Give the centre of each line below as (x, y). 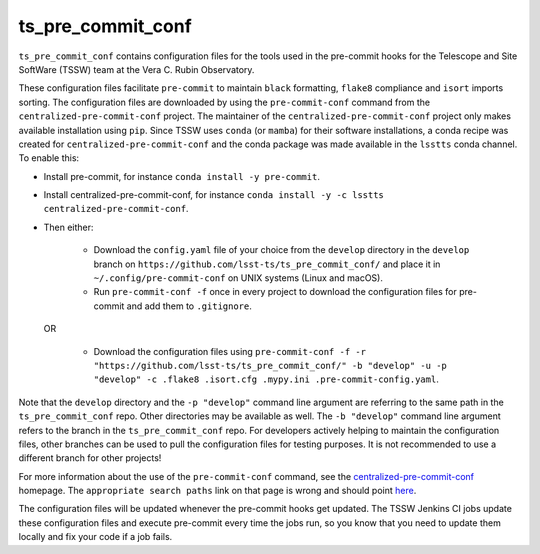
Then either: (68, 227)
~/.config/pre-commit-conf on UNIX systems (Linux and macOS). (238, 278)
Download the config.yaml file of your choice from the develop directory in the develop (281, 250)
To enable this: (49, 158)
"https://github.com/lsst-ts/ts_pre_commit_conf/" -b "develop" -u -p (270, 365)
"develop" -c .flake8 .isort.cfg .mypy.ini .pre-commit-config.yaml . (266, 379)
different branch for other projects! (90, 458)
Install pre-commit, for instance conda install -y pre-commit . (181, 176)
